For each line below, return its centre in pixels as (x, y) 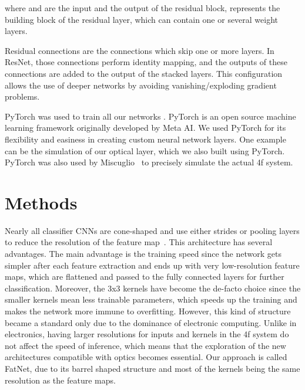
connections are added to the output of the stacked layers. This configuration (144, 73)
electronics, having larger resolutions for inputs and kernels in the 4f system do (147, 334)
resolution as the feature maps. (60, 380)
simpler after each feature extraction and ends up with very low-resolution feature (152, 265)
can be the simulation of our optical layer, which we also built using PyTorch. (145, 150)
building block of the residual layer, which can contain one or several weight (142, 19)
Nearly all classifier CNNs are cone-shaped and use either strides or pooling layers (152, 230)
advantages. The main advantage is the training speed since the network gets (143, 254)
